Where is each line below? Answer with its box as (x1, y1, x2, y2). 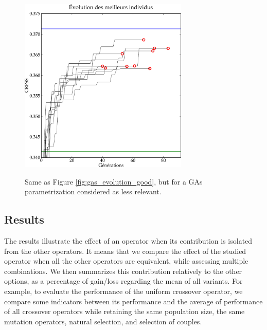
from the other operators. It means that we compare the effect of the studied (4, 245, 246, 256)
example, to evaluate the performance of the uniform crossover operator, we (4, 285, 243, 296)
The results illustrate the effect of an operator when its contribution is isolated (4, 235, 253, 246)
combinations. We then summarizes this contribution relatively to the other (4, 265, 242, 276)
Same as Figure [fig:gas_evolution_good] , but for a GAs (25, 176, 203, 187)
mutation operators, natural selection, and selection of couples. (4, 316, 202, 326)
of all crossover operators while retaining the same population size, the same (4, 306, 245, 317)
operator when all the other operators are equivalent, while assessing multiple (4, 255, 248, 266)
